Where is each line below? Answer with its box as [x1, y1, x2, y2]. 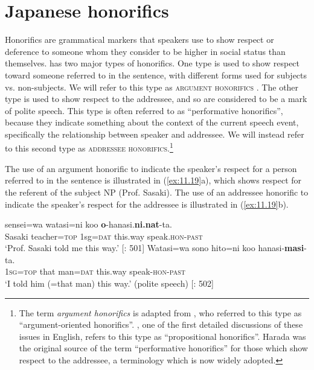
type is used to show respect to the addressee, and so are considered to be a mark [5, 92, 307, 105]
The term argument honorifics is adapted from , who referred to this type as [19, 306, 302, 319]
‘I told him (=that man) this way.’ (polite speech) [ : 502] [5, 277, 214, 290]
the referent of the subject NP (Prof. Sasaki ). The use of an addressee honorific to [5, 185, 309, 198]
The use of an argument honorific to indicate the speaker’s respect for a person [5, 162, 297, 174]
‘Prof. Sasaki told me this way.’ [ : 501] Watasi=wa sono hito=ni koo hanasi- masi [5, 241, 304, 254]
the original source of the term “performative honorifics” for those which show [19, 342, 308, 354]
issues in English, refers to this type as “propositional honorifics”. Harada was [19, 330, 306, 342]
